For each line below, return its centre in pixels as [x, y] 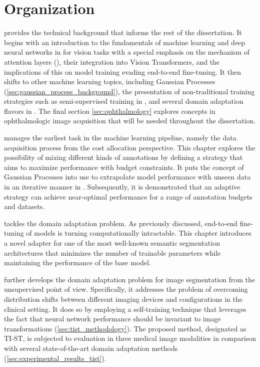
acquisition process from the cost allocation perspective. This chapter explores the [130, 147]
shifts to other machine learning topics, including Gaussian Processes [110, 81]
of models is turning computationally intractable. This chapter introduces [139, 233]
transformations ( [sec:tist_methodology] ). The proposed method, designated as [125, 328]
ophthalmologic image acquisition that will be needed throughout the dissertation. [130, 121]
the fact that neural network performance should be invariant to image [112, 319]
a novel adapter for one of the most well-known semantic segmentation [112, 243]
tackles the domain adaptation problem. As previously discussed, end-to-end [121, 223]
